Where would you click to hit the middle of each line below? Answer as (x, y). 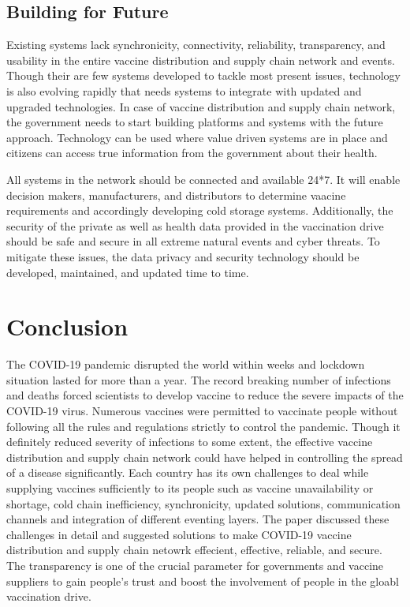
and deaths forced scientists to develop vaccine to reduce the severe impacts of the (205, 395)
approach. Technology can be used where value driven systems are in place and (197, 137)
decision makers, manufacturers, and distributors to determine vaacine (176, 195)
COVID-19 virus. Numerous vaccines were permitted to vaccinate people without (202, 411)
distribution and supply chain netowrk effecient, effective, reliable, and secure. (194, 550)
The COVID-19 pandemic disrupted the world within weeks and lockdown (186, 364)
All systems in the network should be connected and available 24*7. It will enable (203, 179)
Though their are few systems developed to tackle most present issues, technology (203, 75)
